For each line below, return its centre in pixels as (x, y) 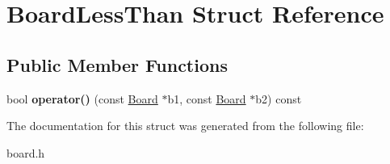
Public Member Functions (117, 64)
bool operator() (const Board (82, 98)
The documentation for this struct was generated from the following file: (185, 126)
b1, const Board (207, 98)
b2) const (279, 98)
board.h (26, 152)
